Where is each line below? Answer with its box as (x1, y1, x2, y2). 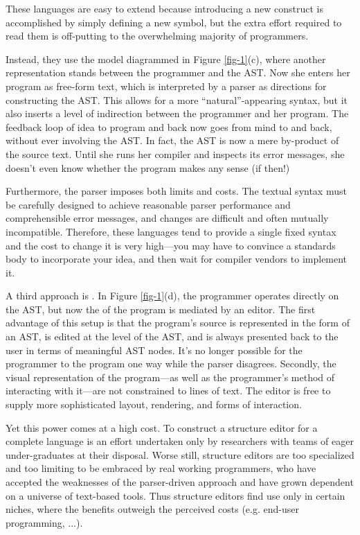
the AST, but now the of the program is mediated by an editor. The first (6, 301, 316, 316)
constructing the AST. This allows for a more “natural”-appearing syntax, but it (6, 92, 348, 107)
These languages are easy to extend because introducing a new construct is (6, 1, 324, 15)
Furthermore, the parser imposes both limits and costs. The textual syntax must (6, 184, 347, 198)
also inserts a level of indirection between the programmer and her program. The (6, 106, 349, 121)
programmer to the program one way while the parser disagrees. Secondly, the (6, 356, 336, 371)
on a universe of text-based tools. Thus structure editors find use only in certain (6, 488, 345, 502)
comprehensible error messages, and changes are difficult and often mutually (6, 211, 329, 225)
